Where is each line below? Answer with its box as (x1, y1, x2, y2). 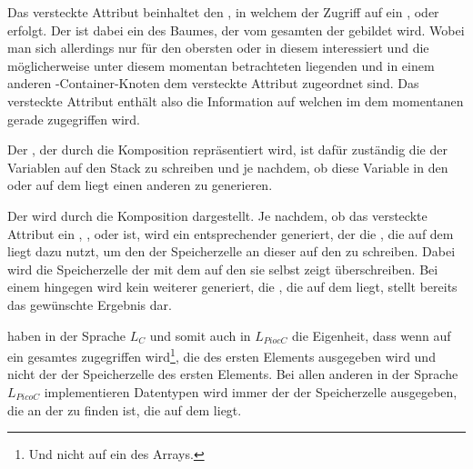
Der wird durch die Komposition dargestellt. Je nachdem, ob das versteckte (7, 205, 428, 225)
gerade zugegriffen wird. (7, 109, 140, 128)
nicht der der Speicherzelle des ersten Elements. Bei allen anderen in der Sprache (7, 364, 458, 384)
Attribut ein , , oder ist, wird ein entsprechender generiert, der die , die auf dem (7, 224, 454, 243)
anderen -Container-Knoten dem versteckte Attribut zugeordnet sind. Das (7, 74, 419, 93)
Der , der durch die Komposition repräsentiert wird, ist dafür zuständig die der (7, 140, 448, 159)
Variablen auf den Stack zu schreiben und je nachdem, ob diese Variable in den (7, 157, 448, 176)
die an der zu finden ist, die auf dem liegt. (7, 400, 242, 419)
